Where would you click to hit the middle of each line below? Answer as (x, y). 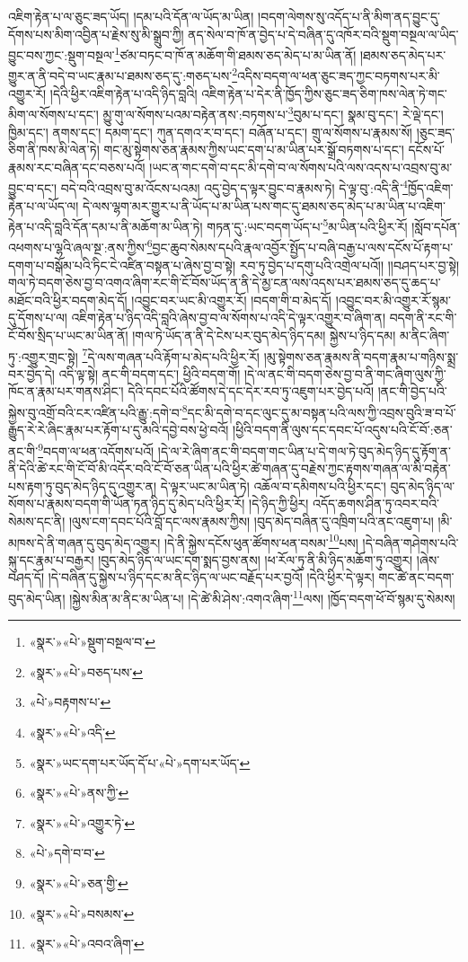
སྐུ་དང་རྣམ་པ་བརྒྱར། (51, 559)
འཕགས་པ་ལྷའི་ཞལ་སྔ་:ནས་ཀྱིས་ (78, 247)
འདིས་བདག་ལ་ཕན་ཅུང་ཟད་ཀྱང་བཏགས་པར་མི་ (339, 76)
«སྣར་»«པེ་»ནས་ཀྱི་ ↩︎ (79, 793)
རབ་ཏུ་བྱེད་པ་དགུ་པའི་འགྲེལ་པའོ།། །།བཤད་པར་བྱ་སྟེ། (349, 265)
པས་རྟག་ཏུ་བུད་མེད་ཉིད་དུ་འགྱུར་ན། (83, 485)
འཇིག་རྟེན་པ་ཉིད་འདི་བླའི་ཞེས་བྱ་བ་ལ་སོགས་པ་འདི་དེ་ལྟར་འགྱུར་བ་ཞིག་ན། (228, 318)
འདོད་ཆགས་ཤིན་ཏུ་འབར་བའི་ (376, 503)
